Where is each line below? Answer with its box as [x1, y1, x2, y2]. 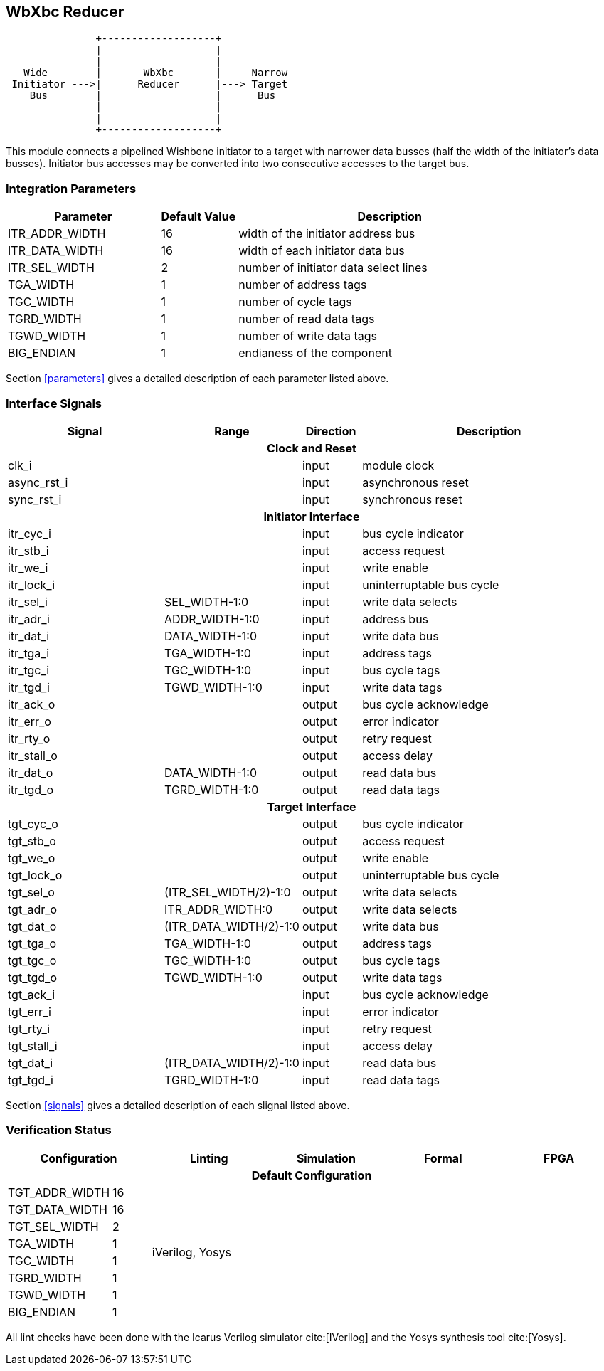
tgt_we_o [8, 850, 55, 865]
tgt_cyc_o [8, 816, 58, 831]
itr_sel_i [8, 594, 48, 609]
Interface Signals [6, 396, 102, 411]
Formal [423, 1150, 462, 1165]
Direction [305, 423, 356, 438]
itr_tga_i [8, 645, 50, 660]
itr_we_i [8, 560, 48, 575]
